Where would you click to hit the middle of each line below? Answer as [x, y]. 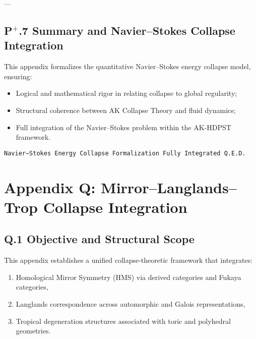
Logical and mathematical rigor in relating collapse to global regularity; [126, 93]
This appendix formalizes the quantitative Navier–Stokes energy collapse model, [127, 66]
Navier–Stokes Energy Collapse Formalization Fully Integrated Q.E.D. [125, 153]
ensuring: [18, 76]
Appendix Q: [50, 187]
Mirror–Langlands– [169, 187]
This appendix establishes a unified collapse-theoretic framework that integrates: [128, 260]
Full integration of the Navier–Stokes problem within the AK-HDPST [123, 127]
